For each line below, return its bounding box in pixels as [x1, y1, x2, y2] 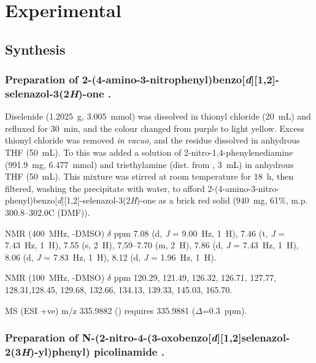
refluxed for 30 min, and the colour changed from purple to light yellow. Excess [5, 121, 304, 134]
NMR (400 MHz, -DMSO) [5, 226, 105, 239]
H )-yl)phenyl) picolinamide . [21, 344, 164, 359]
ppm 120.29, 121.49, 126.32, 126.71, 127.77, [114, 271, 277, 284]
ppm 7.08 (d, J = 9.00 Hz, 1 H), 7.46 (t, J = [114, 226, 285, 239]
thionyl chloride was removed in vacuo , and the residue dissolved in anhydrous [5, 134, 300, 147]
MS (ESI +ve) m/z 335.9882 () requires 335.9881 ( [5, 304, 196, 316]
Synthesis [5, 39, 66, 58]
